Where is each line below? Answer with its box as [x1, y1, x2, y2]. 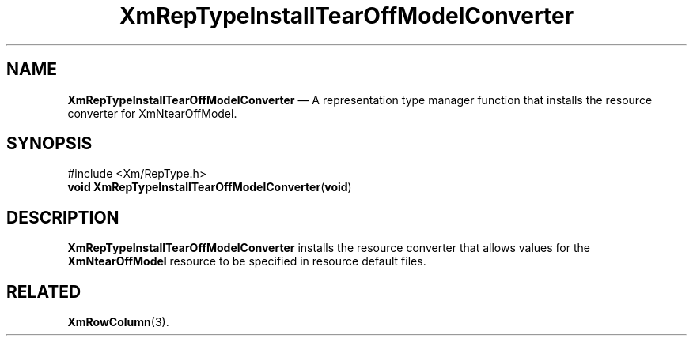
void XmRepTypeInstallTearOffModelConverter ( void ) [67, 180, 352, 194]
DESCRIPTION [6, 207, 119, 227]
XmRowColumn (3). [67, 315, 169, 329]
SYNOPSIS [6, 133, 93, 154]
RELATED [6, 281, 81, 302]
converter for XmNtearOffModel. [67, 106, 237, 120]
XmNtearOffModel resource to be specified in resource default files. [67, 254, 426, 269]
